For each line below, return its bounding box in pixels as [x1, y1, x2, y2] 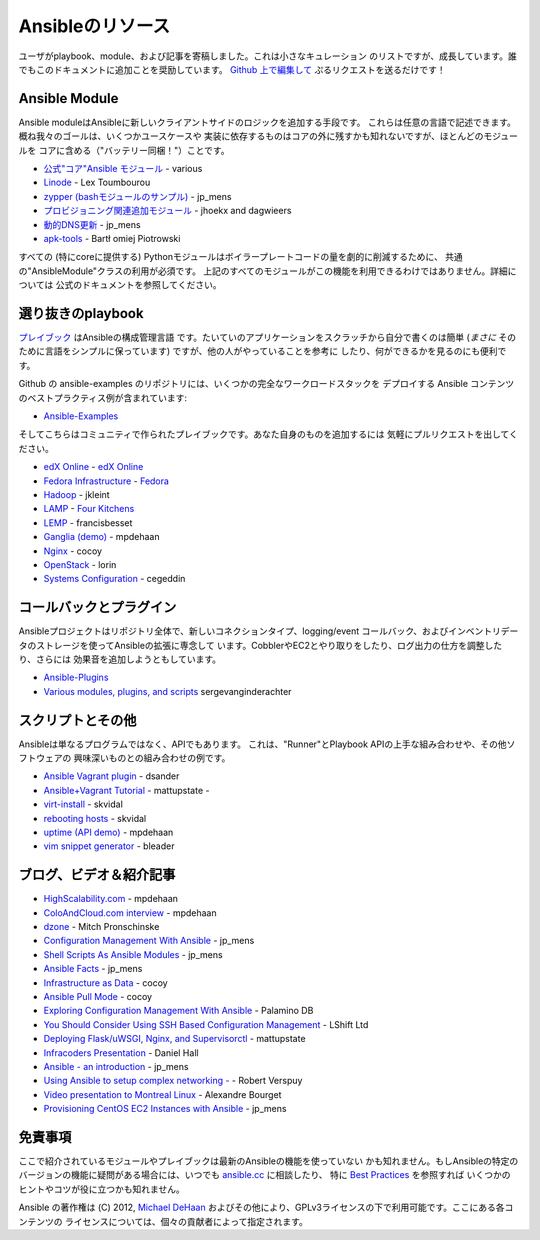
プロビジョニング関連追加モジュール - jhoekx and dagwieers [43, 205, 292, 217]
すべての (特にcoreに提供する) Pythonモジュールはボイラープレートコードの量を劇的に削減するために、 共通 [18, 251, 464, 263]
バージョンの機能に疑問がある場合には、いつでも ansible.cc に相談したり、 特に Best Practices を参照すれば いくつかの [18, 1169, 511, 1181]
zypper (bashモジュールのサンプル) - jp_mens [43, 190, 232, 202]
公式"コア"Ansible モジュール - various [43, 163, 203, 175]
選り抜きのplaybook [18, 305, 144, 322]
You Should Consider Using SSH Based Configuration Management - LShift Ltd [43, 1018, 369, 1030]
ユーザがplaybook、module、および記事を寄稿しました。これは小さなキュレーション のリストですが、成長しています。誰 [18, 50, 517, 62]
